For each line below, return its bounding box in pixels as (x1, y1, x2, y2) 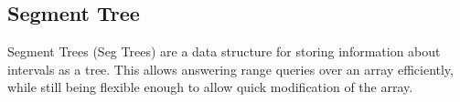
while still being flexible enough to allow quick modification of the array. (7, 77, 413, 97)
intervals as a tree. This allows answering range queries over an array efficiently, (7, 59, 454, 78)
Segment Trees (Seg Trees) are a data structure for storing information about (7, 42, 441, 61)
